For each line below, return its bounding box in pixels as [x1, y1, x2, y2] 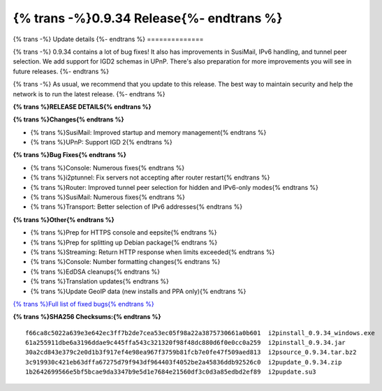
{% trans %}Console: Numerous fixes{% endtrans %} [30, 163, 185, 172]
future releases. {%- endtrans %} [13, 67, 110, 75]
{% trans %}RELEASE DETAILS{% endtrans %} [13, 102, 152, 111]
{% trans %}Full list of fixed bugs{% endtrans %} [13, 300, 154, 308]
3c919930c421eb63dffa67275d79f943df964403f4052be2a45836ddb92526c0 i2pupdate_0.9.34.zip [25, 358, 342, 366]
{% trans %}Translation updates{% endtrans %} [30, 277, 169, 286]
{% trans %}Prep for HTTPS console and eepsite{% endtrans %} [30, 228, 217, 237]
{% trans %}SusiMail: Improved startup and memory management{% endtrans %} [30, 128, 267, 136]
